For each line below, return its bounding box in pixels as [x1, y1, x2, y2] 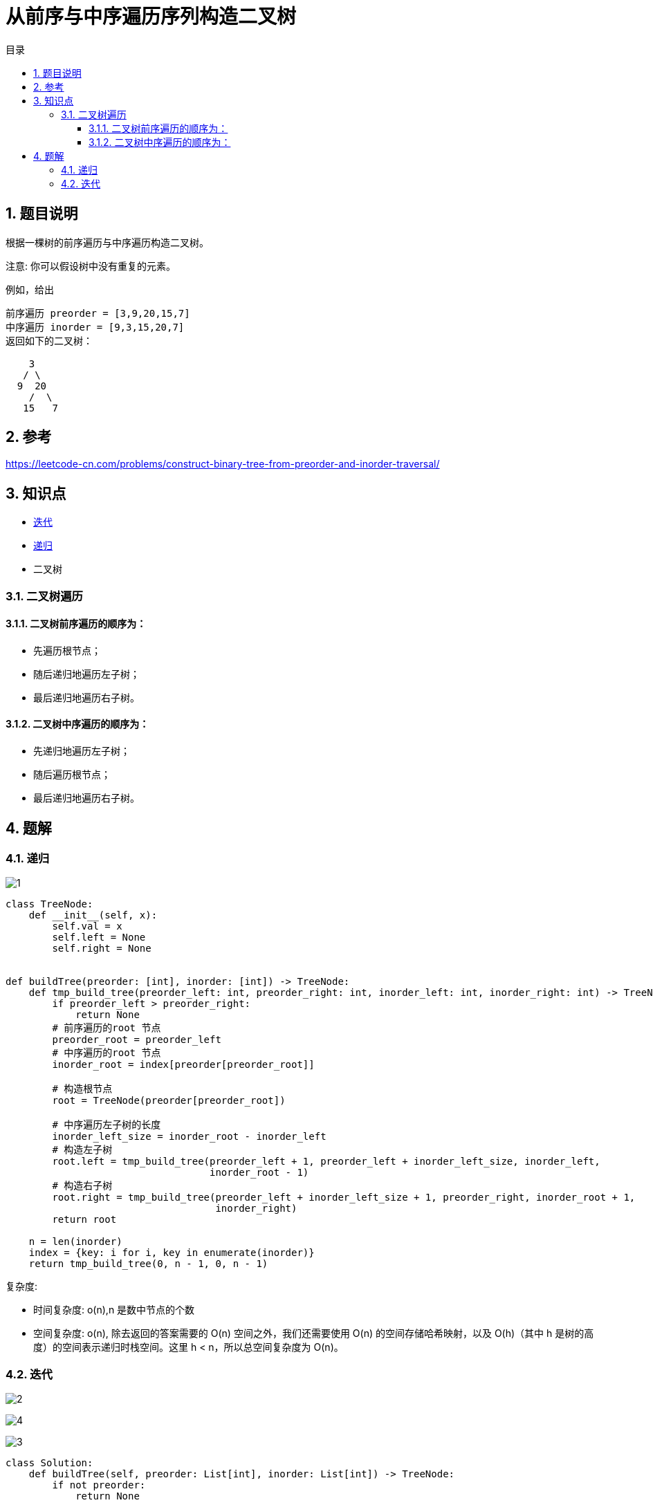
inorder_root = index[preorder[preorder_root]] [52, 1059, 315, 1071]
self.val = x [52, 921, 122, 932]
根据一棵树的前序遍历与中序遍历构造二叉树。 [6, 236, 209, 248]
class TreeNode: [6, 898, 93, 910]
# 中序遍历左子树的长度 [52, 1119, 161, 1131]
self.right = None [52, 943, 151, 954]
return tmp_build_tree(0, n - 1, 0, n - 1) [28, 1258, 268, 1270]
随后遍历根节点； [33, 768, 111, 781]
